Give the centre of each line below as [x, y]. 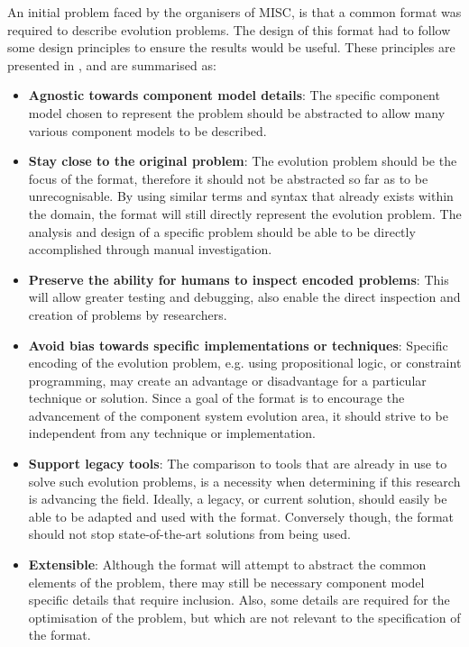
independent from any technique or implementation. [172, 433]
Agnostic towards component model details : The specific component [234, 95]
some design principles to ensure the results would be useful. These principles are [231, 47]
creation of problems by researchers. [128, 314]
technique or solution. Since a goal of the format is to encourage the [216, 398]
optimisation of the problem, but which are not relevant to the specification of [244, 617]
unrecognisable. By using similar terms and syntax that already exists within [241, 196]
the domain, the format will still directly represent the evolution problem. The [245, 213]
